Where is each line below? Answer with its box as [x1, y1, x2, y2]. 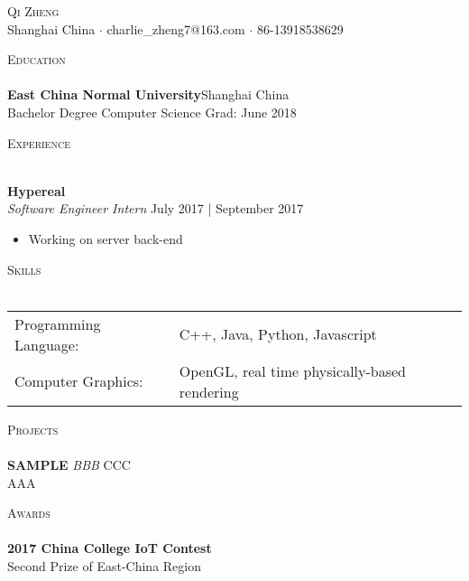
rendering [179, 380, 239, 402]
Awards [7, 503, 51, 522]
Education [7, 50, 66, 69]
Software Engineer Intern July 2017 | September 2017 [7, 199, 304, 218]
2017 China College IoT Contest [7, 539, 212, 558]
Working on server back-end [28, 229, 183, 248]
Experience [7, 133, 70, 152]
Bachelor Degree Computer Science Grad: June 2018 [7, 102, 297, 121]
